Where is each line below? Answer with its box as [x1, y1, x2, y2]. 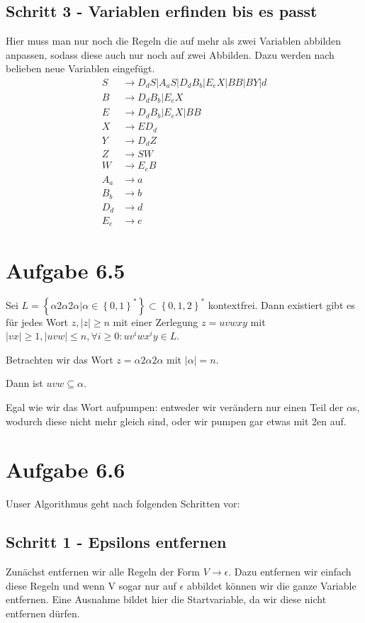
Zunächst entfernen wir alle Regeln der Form [6, 564, 201, 579]
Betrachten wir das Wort [6, 352, 113, 366]
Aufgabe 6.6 [6, 455, 125, 484]
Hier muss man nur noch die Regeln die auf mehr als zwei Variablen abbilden [6, 33, 342, 48]
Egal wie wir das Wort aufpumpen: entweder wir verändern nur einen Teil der [6, 400, 344, 414]
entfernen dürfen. [6, 605, 80, 620]
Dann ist [6, 376, 43, 391]
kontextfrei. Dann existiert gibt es [208, 297, 355, 312]
